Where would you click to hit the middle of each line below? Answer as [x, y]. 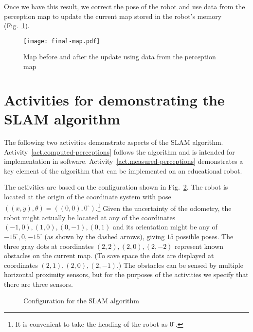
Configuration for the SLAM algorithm [81, 300]
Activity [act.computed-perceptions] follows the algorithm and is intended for [119, 151]
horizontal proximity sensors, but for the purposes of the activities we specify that [126, 274]
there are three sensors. [38, 284]
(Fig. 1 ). [17, 26]
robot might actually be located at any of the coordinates [90, 217]
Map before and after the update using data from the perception [120, 57]
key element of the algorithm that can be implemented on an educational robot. [123, 170]
